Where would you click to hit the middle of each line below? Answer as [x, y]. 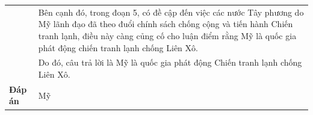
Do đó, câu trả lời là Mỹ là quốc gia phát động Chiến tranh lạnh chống [170, 62]
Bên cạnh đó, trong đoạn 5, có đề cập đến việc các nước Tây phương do [171, 12]
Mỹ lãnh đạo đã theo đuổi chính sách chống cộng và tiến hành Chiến [166, 24]
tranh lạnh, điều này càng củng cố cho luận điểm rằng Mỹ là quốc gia [167, 35]
